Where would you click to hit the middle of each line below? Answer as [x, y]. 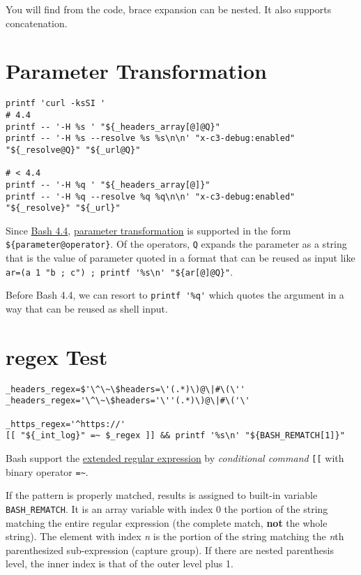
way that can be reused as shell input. [87, 309]
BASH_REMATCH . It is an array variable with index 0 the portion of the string [167, 508]
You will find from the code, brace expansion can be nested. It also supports [169, 9]
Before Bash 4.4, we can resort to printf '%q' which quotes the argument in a [175, 295]
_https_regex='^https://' [66, 424]
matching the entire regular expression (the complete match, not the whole [167, 522]
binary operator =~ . [47, 471]
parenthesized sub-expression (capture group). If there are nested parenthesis [170, 550]
